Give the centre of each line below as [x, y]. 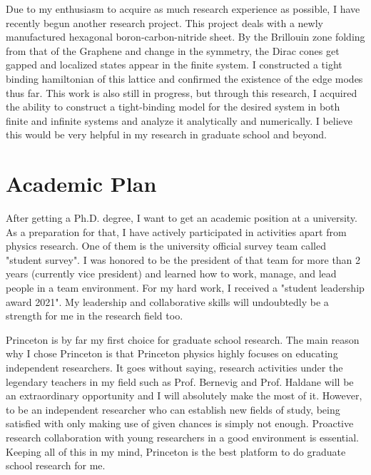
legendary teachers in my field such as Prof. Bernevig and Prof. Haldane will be [180, 381]
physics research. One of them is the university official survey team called [166, 246]
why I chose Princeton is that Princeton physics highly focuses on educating [172, 353]
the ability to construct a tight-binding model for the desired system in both [173, 107]
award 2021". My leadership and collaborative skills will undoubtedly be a [167, 301]
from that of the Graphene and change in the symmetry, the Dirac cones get [173, 50]
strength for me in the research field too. [95, 316]
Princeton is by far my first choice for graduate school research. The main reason [183, 339]
